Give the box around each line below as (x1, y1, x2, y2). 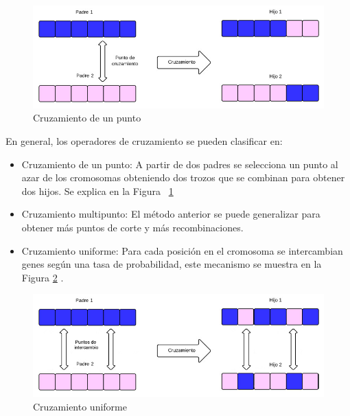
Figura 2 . (21, 270, 64, 284)
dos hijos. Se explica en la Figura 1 (21, 183, 174, 198)
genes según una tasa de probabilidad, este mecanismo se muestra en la (21, 257, 322, 271)
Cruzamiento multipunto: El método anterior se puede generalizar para (21, 207, 320, 221)
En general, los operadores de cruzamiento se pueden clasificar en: (5, 134, 283, 148)
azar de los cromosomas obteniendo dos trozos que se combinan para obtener (21, 170, 345, 185)
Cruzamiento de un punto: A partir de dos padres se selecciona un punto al (21, 157, 338, 171)
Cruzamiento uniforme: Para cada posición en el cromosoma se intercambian (21, 243, 343, 257)
